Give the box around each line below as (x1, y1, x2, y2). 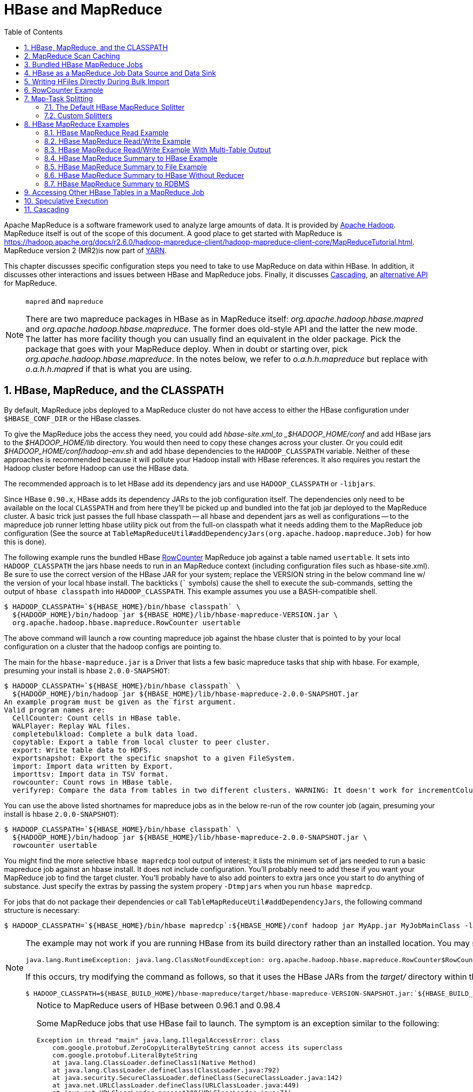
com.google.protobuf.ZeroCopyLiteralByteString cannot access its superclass (52, 1043, 343, 1051)
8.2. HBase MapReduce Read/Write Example (44, 136, 191, 145)
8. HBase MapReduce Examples (24, 119, 129, 128)
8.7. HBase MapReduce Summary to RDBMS (44, 179, 189, 188)
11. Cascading (24, 205, 69, 214)
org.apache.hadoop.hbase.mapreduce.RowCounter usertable (12, 618, 241, 627)
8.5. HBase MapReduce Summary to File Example (44, 162, 207, 171)
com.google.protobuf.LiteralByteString (52, 1051, 198, 1059)
